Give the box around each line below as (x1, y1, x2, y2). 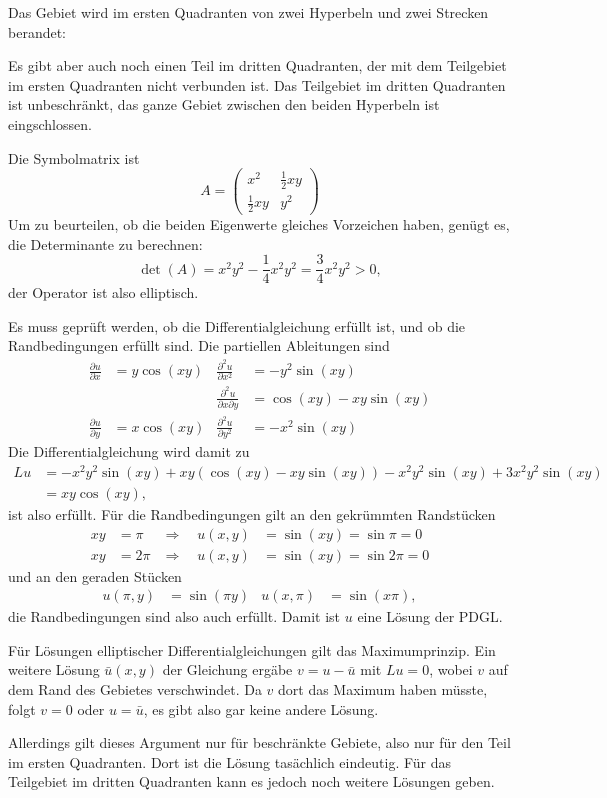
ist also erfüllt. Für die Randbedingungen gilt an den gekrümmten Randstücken (8, 504, 496, 524)
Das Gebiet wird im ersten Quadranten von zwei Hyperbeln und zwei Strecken (8, 2, 489, 22)
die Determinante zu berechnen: (8, 233, 203, 254)
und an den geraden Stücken (8, 565, 182, 586)
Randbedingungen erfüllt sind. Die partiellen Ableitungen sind (8, 335, 390, 356)
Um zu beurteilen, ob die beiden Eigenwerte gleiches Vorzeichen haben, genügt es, (8, 213, 510, 234)
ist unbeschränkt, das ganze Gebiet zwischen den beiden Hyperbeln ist (8, 94, 440, 115)
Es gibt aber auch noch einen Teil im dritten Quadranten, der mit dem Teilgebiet (8, 55, 507, 76)
